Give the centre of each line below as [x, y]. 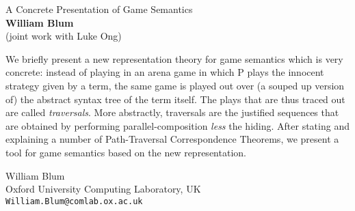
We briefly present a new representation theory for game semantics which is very [174, 58]
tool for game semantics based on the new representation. [126, 152]
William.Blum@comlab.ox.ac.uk [74, 201]
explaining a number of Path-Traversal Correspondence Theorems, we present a [172, 139]
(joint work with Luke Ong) [64, 36]
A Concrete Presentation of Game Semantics [99, 9]
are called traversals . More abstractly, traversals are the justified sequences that [172, 112]
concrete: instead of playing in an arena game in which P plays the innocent [165, 72]
